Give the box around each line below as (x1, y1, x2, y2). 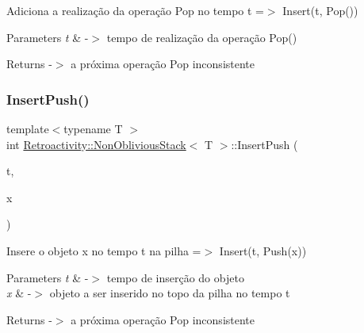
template (6, 121, 49, 136)
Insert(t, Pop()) (282, 2, 358, 18)
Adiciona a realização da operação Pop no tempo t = (6, 2, 264, 18)
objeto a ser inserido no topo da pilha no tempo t (49, 285, 290, 301)
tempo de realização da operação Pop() (106, 29, 297, 45)
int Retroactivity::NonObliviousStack (6, 136, 186, 152)
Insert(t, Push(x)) (219, 242, 307, 258)
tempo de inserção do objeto (106, 269, 244, 285)
